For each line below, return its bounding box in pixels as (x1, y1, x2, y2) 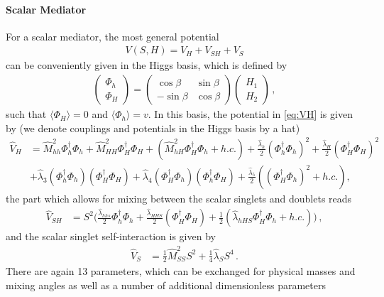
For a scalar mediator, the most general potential (6, 28, 219, 43)
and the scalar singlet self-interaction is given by (6, 229, 216, 244)
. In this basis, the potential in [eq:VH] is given (148, 107, 353, 121)
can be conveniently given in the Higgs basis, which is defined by (6, 58, 287, 72)
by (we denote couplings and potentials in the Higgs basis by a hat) (6, 120, 300, 135)
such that (6, 107, 47, 121)
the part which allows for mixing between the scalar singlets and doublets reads (6, 190, 352, 205)
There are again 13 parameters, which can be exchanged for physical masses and (6, 264, 356, 279)
